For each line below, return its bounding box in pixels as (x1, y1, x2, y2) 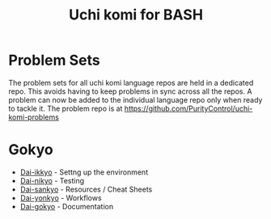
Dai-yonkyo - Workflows (19, 192, 103, 203)
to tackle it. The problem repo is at (8, 103, 123, 113)
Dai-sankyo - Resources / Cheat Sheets (19, 184, 153, 194)
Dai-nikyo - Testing (19, 175, 85, 185)
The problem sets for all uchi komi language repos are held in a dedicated (8, 78, 254, 87)
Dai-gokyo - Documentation (19, 201, 114, 211)
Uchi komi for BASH (68, 6, 204, 24)
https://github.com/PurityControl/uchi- (124, 103, 253, 113)
